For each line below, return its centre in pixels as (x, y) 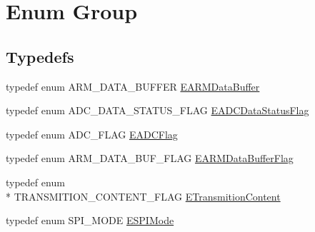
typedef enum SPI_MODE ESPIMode (90, 220)
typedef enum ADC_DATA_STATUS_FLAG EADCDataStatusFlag (157, 110)
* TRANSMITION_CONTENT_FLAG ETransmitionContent (143, 196)
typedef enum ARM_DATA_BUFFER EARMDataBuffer (133, 86)
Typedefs (40, 56)
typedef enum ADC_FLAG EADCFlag (92, 134)
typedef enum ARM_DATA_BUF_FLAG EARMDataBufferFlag (150, 158)
